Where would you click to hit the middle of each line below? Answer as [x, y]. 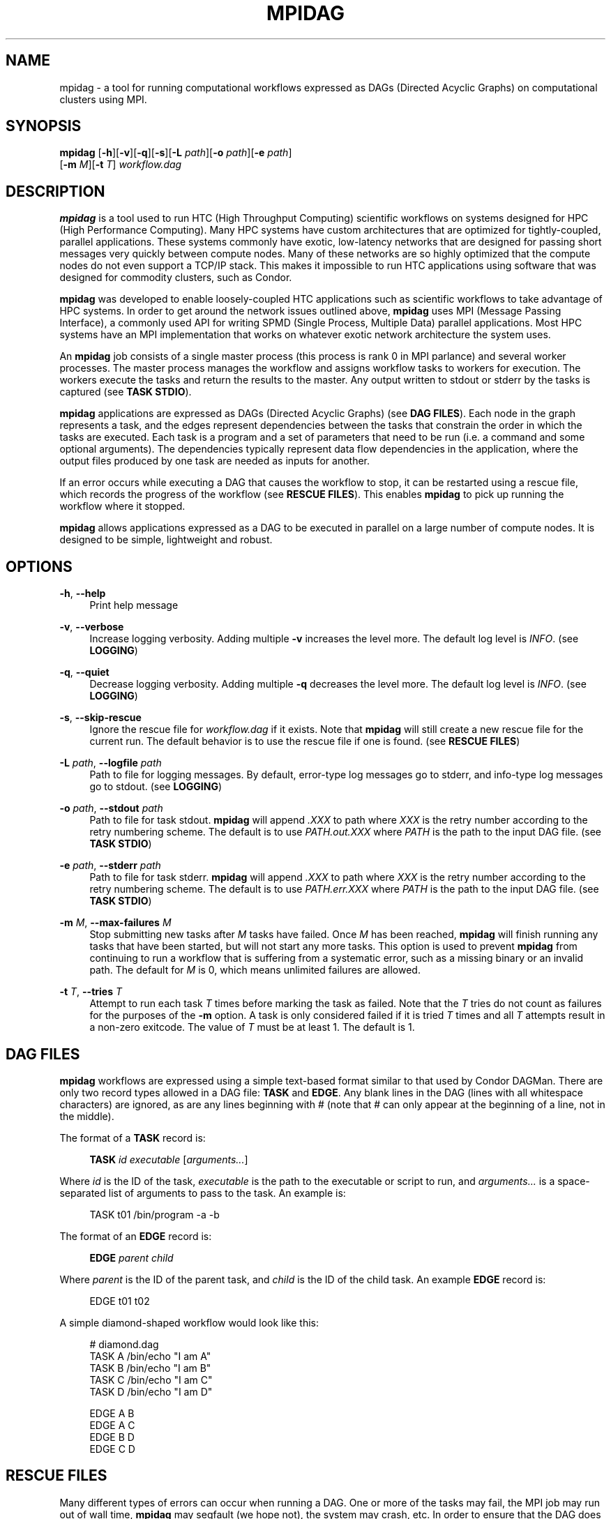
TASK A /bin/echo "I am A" [150, 1356]
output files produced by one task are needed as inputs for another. [215, 461]
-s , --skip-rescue [100, 718]
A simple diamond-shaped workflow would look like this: [189, 1322]
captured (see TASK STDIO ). [126, 392]
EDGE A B [112, 1413]
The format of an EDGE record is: [136, 1236]
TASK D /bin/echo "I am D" [151, 1391]
